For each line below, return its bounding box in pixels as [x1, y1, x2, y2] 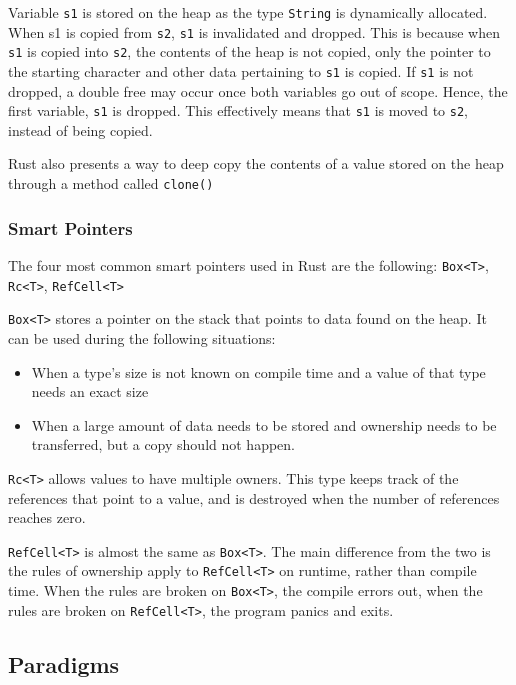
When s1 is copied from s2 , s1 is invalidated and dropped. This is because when [8, 21, 500, 42]
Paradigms [8, 648, 120, 679]
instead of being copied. [8, 119, 153, 140]
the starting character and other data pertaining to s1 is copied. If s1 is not [8, 60, 474, 81]
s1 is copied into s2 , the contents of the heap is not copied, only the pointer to [8, 41, 491, 62]
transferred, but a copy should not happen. [31, 434, 296, 455]
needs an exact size [31, 381, 149, 402]
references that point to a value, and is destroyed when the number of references [8, 487, 500, 508]
